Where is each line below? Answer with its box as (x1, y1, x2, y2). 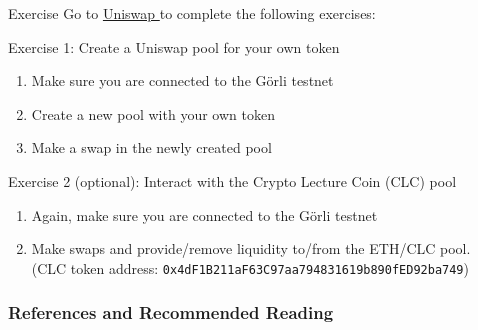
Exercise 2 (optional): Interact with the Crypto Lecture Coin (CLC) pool (8, 170, 457, 191)
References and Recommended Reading (8, 300, 334, 325)
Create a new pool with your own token (31, 103, 275, 124)
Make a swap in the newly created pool (31, 137, 272, 158)
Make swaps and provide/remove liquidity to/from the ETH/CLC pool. (31, 238, 471, 259)
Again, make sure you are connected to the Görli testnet (31, 204, 378, 225)
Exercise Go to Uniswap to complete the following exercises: (8, 3, 376, 23)
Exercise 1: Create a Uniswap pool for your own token (8, 36, 340, 57)
